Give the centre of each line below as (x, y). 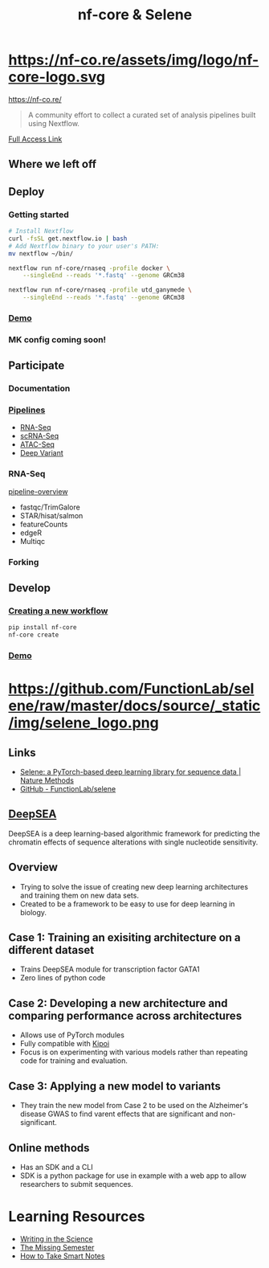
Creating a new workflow (58, 611)
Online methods (49, 1148)
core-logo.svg (57, 77)
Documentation (39, 389)
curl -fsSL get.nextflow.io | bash (68, 239)
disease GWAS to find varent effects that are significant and (119, 1114)
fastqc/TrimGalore (50, 507)
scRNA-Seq (39, 436)
